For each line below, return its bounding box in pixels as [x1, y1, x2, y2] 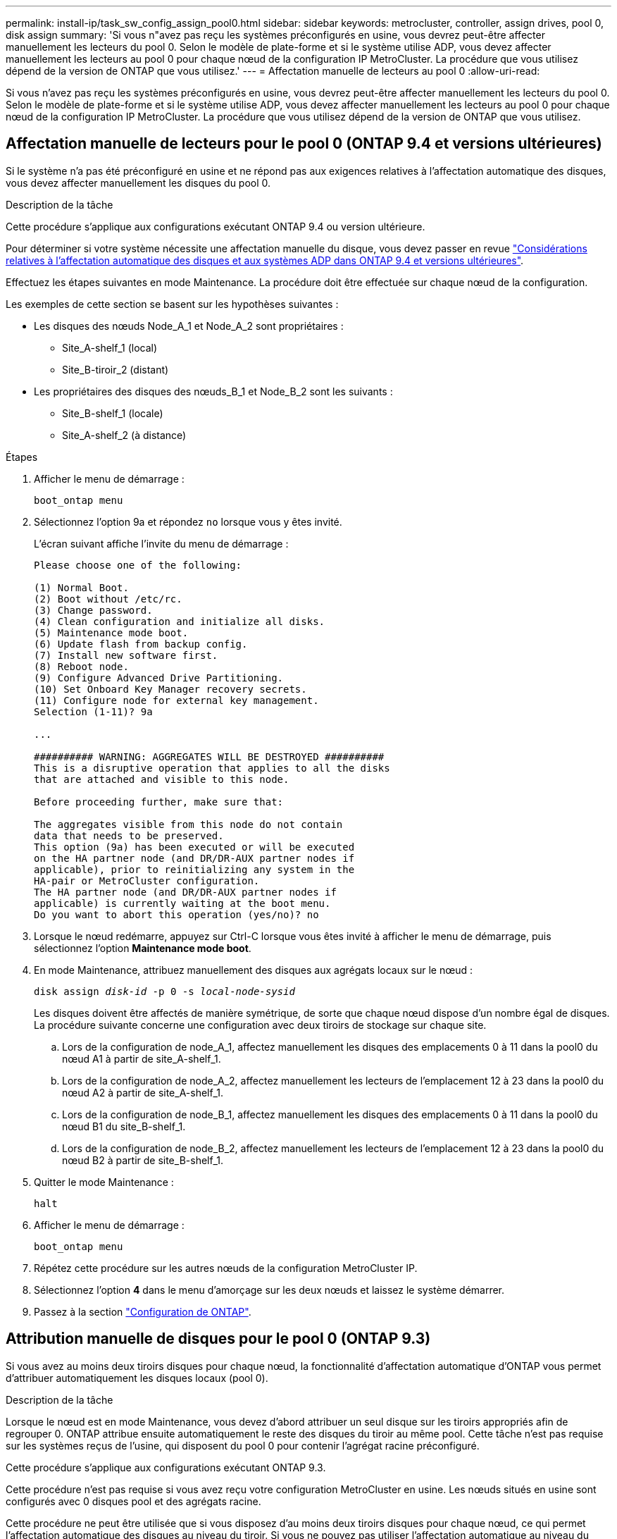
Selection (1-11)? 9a [34, 705, 153, 717]
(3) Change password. [34, 604, 153, 616]
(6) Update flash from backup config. [34, 638, 248, 650]
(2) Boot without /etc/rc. [34, 593, 182, 605]
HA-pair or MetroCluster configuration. [34, 874, 260, 886]
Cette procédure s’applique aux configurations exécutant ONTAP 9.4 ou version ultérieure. [6, 220, 425, 233]
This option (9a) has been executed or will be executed [34, 841, 355, 853]
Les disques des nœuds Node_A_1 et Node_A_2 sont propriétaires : [34, 319, 344, 332]
